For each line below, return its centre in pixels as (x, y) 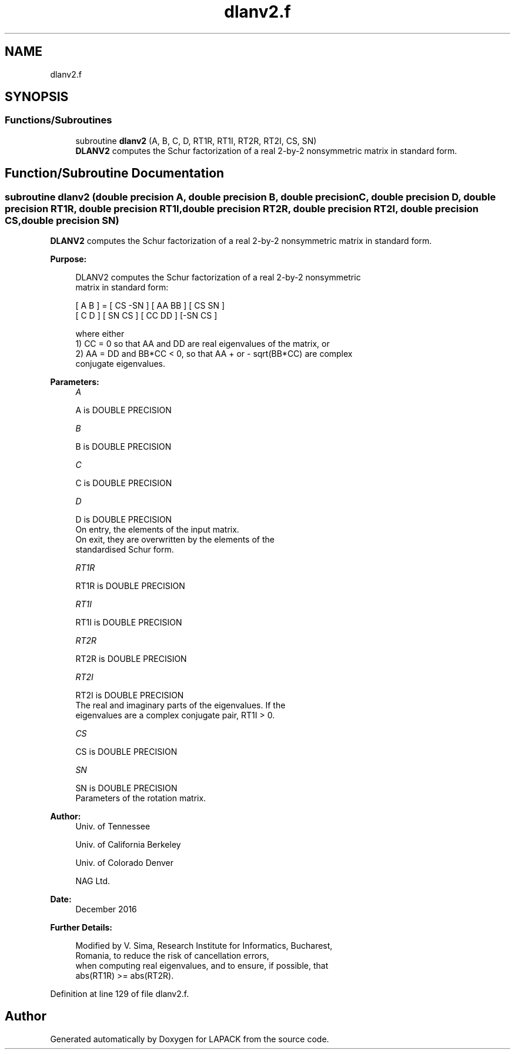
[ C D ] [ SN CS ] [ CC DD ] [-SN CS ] (146, 316)
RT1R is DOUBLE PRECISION (130, 586)
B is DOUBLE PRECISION (123, 447)
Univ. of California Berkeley (128, 845)
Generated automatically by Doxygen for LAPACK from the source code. (190, 1039)
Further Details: (81, 928)
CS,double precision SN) (62, 220)
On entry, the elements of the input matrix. (157, 530)
